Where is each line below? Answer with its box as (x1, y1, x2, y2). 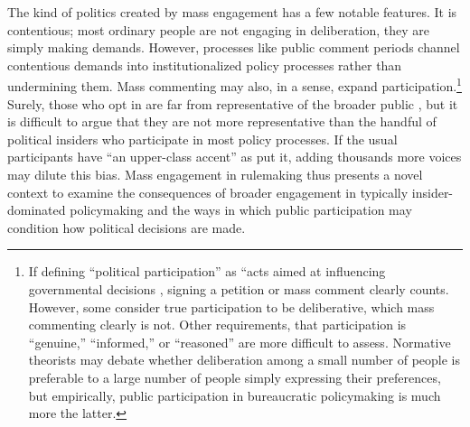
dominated (7, 200, 66, 219)
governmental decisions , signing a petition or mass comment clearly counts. (28, 279, 449, 298)
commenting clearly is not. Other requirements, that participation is (28, 315, 407, 334)
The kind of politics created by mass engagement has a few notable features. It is (7, 3, 457, 21)
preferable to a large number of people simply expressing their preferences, (28, 367, 441, 386)
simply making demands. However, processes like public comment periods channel (7, 38, 460, 57)
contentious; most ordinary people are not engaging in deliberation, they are (7, 20, 430, 39)
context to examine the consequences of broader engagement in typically (7, 182, 409, 201)
